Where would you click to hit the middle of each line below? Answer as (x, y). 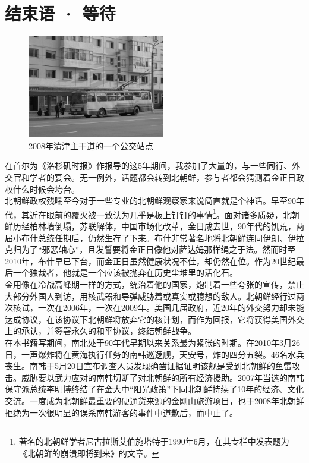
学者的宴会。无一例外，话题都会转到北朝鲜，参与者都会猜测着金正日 (163, 177)
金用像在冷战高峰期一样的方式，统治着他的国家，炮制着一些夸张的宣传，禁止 (154, 284)
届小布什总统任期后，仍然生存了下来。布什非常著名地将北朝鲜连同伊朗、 (146, 237)
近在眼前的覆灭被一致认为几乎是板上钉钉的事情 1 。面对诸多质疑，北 (160, 213)
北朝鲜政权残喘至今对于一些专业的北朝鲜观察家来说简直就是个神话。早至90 (150, 201)
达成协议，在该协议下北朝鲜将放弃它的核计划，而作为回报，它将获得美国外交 (154, 319)
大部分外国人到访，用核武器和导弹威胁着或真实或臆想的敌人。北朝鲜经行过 (150, 296)
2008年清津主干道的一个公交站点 (91, 145)
